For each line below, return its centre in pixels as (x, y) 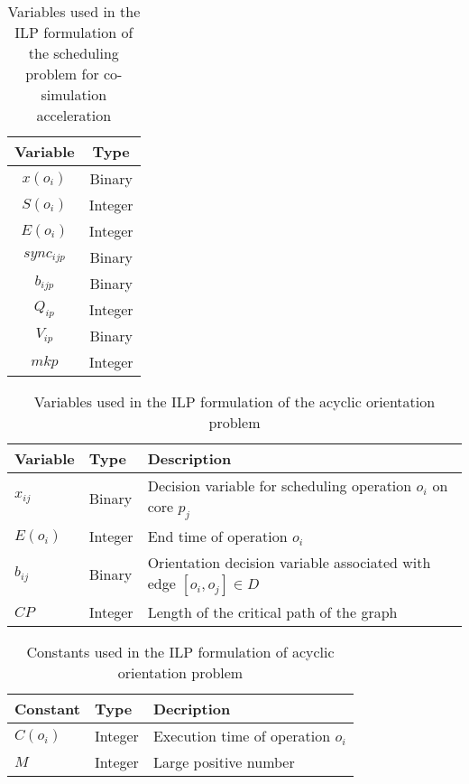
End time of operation (217, 537)
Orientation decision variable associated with (289, 563)
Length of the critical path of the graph (272, 612)
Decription (192, 709)
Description (189, 458)
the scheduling (74, 53)
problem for (62, 74)
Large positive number (224, 762)
